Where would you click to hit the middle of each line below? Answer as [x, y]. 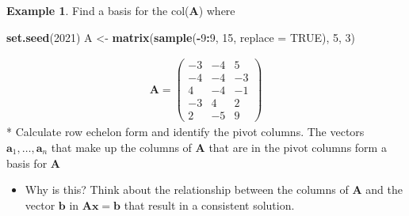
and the [384, 189]
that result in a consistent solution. [209, 205]
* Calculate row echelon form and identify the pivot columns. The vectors [185, 132]
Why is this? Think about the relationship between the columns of [187, 189]
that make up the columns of [121, 148]
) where [217, 10]
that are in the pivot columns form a [298, 148]
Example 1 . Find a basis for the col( [98, 10]
